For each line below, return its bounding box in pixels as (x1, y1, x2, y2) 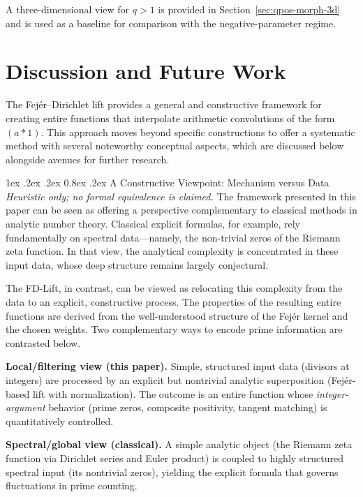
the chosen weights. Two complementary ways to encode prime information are (6, 322, 343, 336)
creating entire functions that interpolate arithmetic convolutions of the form (6, 110, 335, 125)
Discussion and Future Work (6, 57, 286, 85)
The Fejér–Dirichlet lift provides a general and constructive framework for (6, 97, 322, 112)
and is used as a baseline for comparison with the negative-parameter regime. (6, 15, 336, 30)
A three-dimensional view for (6, 2, 130, 16)
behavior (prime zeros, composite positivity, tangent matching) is (48, 400, 327, 415)
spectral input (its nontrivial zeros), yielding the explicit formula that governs (6, 464, 339, 479)
